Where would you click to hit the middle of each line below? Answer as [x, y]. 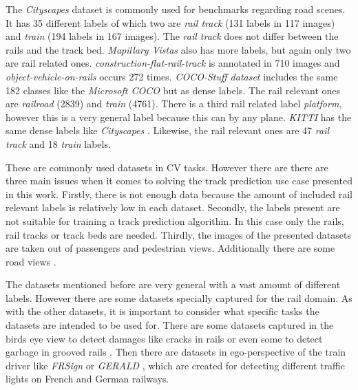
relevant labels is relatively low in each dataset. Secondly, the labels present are [173, 207]
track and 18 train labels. [58, 143]
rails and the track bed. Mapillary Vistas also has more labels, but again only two [178, 49]
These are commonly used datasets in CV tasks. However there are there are [167, 167]
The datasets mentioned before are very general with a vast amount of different [173, 284]
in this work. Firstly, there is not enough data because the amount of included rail [179, 194]
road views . [31, 261]
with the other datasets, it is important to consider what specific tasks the [162, 311]
